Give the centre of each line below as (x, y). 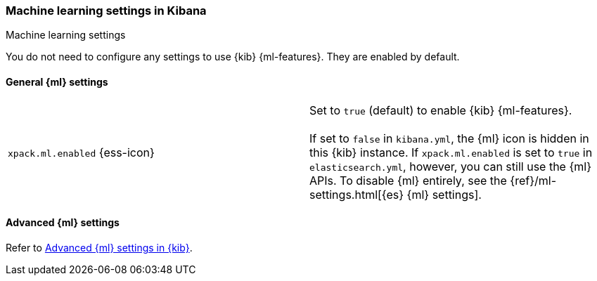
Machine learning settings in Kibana (106, 11)
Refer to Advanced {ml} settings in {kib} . (99, 247)
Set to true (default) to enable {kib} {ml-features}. (441, 110)
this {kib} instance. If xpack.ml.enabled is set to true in (451, 152)
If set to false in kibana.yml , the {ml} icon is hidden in (449, 138)
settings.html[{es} (357, 194)
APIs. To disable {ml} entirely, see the (408, 180)
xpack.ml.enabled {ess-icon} (81, 152)
